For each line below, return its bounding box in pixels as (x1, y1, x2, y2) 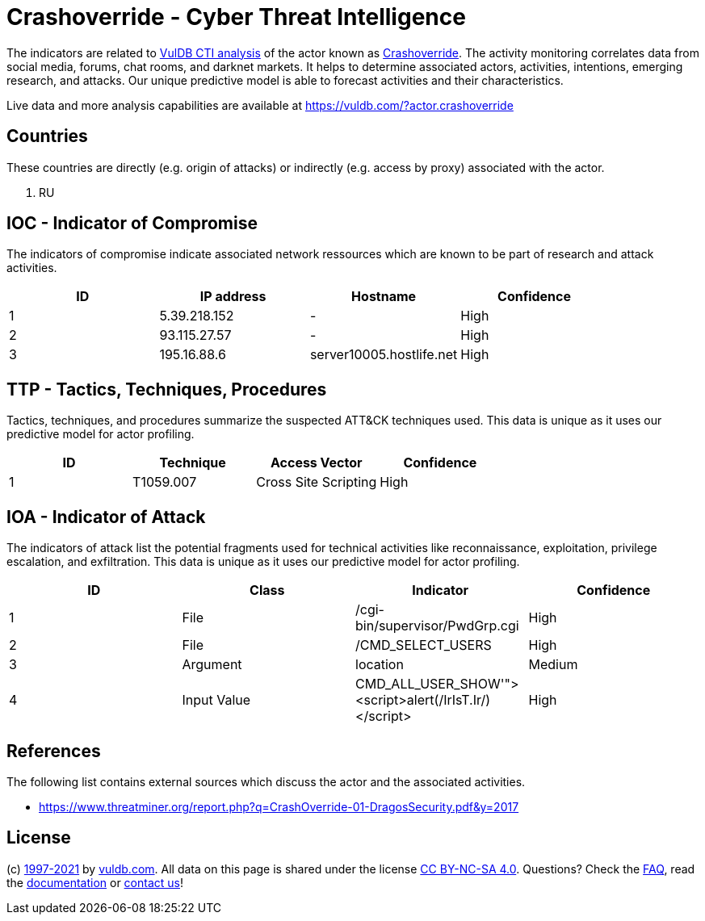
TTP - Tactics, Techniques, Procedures (6, 379, 327, 400)
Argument (182, 656, 242, 673)
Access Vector (270, 454, 363, 471)
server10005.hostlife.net (309, 346, 458, 363)
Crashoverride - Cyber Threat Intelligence (6, 3, 466, 31)
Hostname (351, 288, 417, 305)
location (355, 656, 404, 673)
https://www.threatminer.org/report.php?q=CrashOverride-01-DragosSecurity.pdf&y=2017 (39, 799, 519, 814)
